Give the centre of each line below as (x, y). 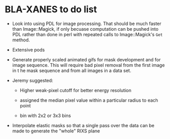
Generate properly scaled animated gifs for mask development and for (86, 59)
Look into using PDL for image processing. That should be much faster (87, 24)
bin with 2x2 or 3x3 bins (45, 115)
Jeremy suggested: (33, 80)
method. (21, 40)
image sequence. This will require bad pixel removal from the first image (88, 65)
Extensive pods (28, 50)
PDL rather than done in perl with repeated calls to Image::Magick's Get (87, 34)
